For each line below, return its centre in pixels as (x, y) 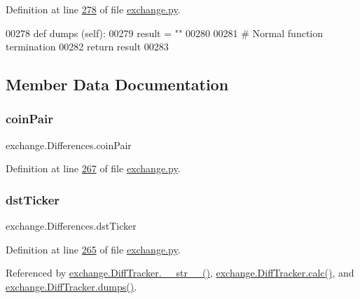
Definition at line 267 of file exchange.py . (93, 168)
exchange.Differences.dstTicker (71, 226)
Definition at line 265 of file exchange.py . (93, 249)
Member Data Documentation (117, 84)
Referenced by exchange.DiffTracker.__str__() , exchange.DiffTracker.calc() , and (180, 273)
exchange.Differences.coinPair (69, 145)
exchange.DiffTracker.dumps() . (71, 286)
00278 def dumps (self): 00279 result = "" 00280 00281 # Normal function (164, 33)
